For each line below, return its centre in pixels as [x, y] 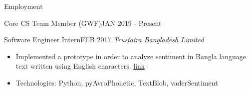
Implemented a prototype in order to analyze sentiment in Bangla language [131, 56]
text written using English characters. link [80, 66]
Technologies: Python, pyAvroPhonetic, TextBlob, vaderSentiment [117, 82]
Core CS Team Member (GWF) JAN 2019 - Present [83, 23]
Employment [23, 6]
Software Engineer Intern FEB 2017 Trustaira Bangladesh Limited [104, 40]
